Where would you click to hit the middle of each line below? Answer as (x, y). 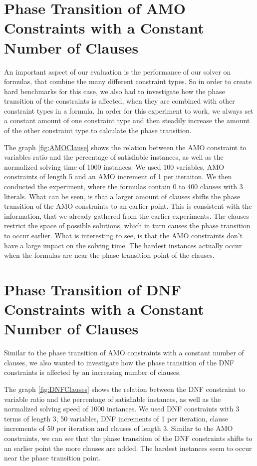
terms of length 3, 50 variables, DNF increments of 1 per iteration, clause (116, 418)
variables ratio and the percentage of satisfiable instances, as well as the (114, 157)
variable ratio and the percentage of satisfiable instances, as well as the (113, 399)
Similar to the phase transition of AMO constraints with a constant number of (124, 353)
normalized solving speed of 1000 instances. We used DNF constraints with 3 (122, 409)
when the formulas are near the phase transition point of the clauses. (109, 255)
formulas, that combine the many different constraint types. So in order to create (128, 81)
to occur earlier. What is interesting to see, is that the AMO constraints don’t (124, 235)
